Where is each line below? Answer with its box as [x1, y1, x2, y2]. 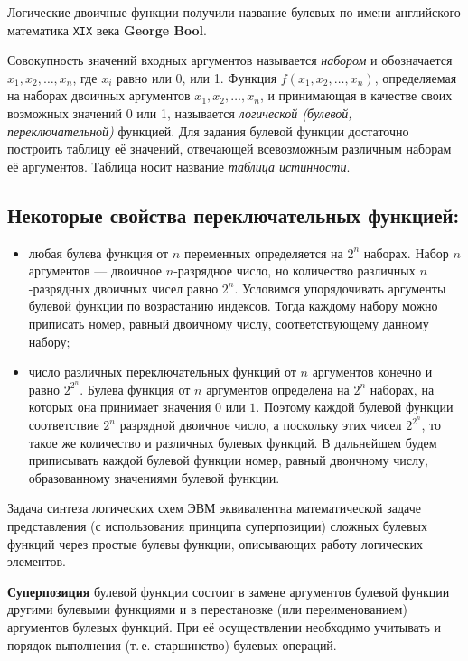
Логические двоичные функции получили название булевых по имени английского [7, 3, 461, 21]
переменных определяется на [183, 243, 343, 262]
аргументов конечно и [312, 362, 433, 381]
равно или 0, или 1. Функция [116, 68, 277, 87]
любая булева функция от [28, 243, 169, 262]
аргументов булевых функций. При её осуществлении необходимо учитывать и [7, 618, 442, 637]
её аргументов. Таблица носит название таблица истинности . [7, 156, 351, 175]
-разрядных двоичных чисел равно [28, 278, 219, 297]
